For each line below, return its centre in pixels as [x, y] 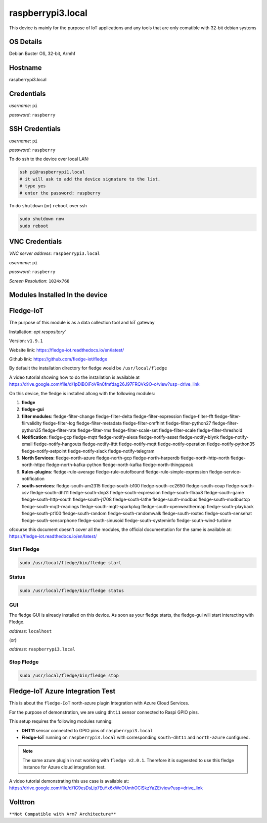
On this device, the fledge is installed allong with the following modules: [82, 393]
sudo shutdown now [42, 219]
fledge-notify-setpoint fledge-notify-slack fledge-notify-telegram [88, 451]
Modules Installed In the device [58, 295]
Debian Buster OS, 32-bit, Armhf [42, 54]
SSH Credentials [35, 129]
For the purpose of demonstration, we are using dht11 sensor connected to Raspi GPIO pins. [104, 712]
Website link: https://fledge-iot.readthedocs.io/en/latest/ [67, 350]
